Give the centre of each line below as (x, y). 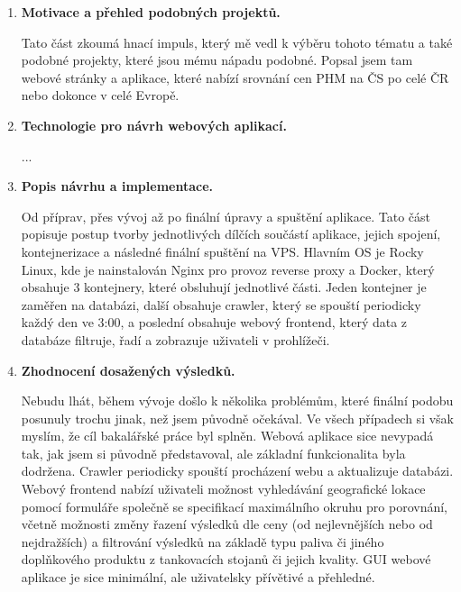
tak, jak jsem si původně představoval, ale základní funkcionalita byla (213, 453)
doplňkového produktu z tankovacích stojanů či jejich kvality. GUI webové (226, 559)
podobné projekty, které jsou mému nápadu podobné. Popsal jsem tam (217, 60)
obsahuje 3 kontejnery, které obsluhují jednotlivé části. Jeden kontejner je (224, 287)
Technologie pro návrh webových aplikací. (154, 125)
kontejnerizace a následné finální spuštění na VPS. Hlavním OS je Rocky (222, 251)
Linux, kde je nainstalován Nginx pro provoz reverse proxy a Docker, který (228, 269)
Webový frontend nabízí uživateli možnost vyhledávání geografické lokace (223, 489)
